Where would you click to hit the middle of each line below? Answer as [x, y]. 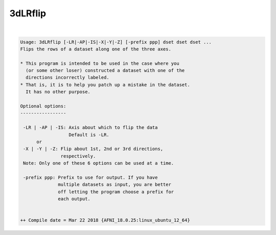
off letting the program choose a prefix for [116, 192]
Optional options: [43, 106]
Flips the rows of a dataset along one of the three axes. [96, 49]
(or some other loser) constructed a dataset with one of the [105, 71]
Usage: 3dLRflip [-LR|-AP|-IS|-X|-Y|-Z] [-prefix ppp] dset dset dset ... [116, 42]
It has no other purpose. [58, 92]
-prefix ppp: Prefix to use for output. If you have [90, 177]
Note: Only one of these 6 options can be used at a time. [99, 163]
